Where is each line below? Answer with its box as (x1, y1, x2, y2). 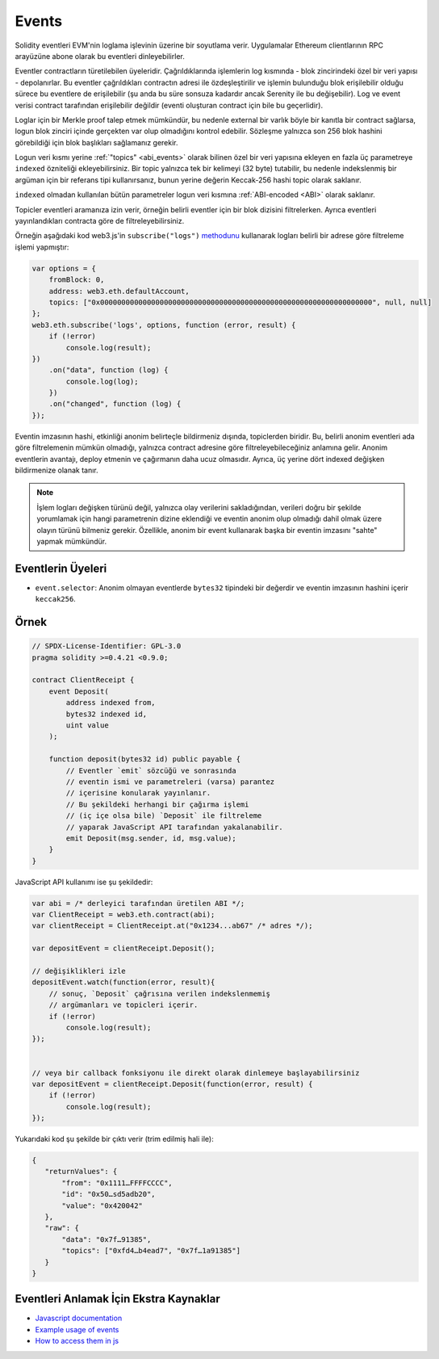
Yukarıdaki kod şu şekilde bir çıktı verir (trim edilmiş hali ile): (15, 1135, 214, 1144)
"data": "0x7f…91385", (61, 1235, 152, 1244)
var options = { (31, 263, 97, 273)
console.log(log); (65, 376, 139, 386)
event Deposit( (48, 686, 109, 696)
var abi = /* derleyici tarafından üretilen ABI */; (31, 899, 245, 908)
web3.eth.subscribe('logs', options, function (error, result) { (31, 320, 296, 329)
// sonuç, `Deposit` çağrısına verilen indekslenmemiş (48, 989, 270, 998)
